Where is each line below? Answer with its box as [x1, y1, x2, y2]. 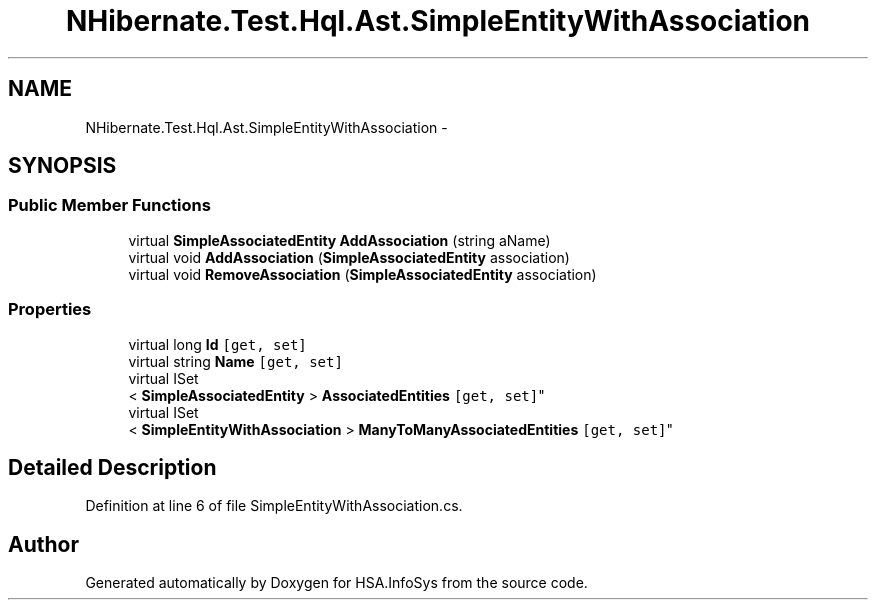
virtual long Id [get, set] [128, 335, 307, 353]
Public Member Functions [8, 195, 211, 216]
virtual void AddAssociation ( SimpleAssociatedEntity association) [128, 248, 570, 266]
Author [8, 531, 79, 557]
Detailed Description [8, 454, 217, 480]
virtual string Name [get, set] [128, 352, 343, 370]
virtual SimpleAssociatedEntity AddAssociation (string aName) [128, 231, 551, 249]
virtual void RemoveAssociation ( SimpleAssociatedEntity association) [128, 265, 597, 283]
